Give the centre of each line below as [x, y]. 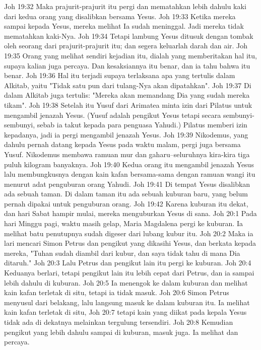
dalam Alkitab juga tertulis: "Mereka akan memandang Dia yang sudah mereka [127, 95]
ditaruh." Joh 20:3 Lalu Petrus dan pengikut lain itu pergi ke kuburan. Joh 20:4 [128, 263]
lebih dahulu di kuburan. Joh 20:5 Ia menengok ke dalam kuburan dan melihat [126, 282]
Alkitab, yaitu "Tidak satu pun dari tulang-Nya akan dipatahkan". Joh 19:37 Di [128, 85]
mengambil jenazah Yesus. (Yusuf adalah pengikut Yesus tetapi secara [113, 115]
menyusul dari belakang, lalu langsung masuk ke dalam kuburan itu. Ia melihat [127, 302]
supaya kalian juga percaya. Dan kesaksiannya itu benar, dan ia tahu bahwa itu [127, 65]
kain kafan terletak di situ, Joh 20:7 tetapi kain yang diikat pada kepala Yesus [125, 312]
